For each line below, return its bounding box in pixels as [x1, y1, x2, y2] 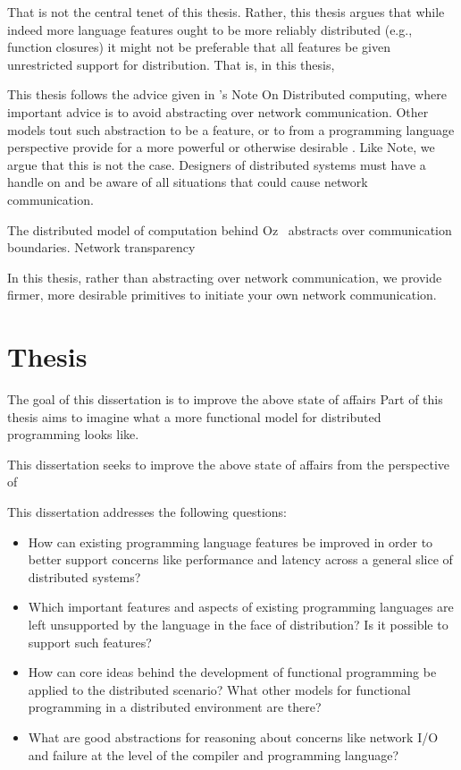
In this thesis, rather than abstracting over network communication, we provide [7, 267, 442, 286]
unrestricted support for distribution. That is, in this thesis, [7, 55, 335, 73]
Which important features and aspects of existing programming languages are [28, 597, 454, 616]
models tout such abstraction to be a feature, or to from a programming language [7, 120, 455, 139]
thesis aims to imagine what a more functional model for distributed [7, 407, 381, 426]
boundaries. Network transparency [7, 238, 196, 257]
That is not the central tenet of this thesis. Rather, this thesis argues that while [7, 3, 445, 21]
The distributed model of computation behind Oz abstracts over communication [7, 220, 452, 239]
